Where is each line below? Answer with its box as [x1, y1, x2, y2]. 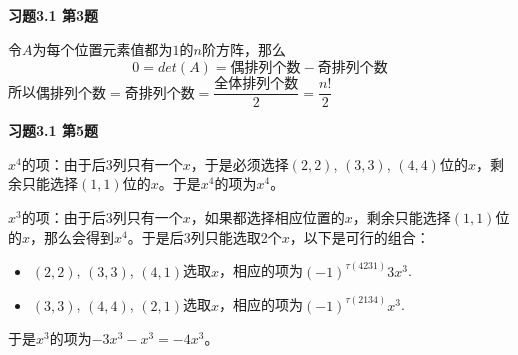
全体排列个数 [214, 77, 299, 92]
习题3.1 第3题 [8, 5, 98, 25]
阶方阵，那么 [201, 38, 286, 59]
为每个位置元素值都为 [32, 38, 173, 59]
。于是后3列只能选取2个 [127, 226, 282, 247]
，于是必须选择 [190, 153, 289, 174]
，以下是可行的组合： [289, 226, 430, 247]
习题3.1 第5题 [8, 120, 98, 141]
